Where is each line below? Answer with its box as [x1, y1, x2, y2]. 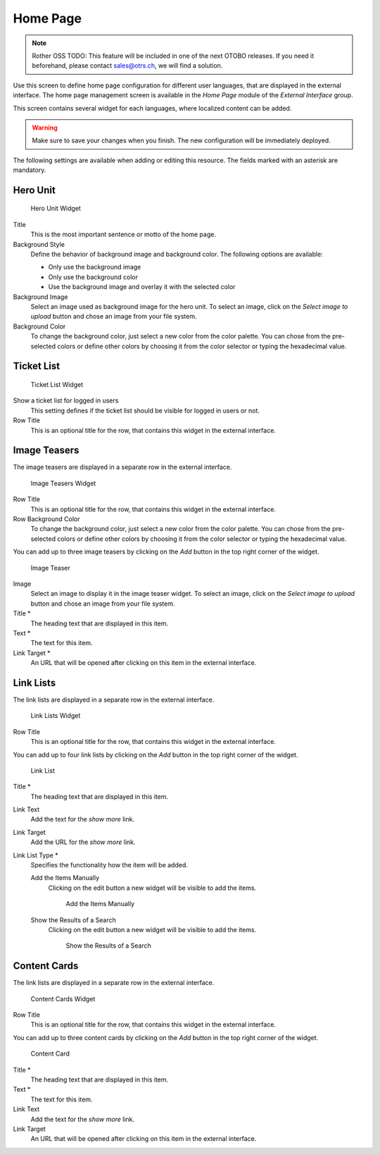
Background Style [13, 240, 65, 248]
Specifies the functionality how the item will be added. [30, 861, 188, 869]
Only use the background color [48, 272, 139, 281]
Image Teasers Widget [30, 479, 96, 487]
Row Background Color [13, 515, 80, 523]
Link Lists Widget [30, 711, 81, 720]
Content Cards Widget [30, 994, 96, 1003]
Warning [32, 123, 58, 132]
